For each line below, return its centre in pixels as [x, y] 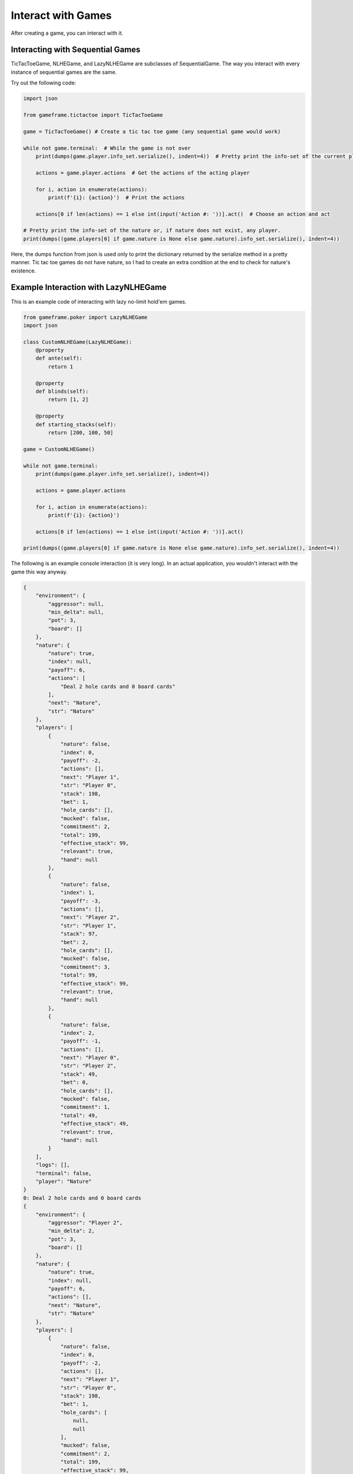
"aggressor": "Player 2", [85, 1223]
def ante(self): [59, 358]
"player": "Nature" [64, 1181]
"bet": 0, [74, 1083]
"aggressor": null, [76, 604]
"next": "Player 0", [90, 1058]
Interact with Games [61, 15]
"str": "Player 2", [89, 1066]
